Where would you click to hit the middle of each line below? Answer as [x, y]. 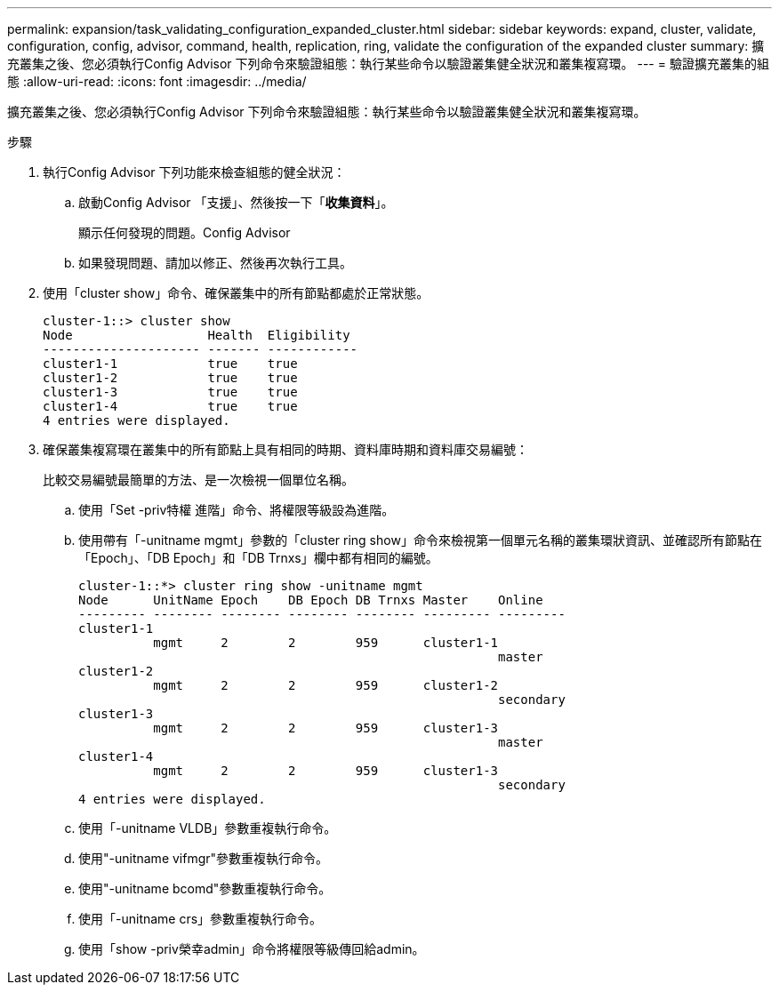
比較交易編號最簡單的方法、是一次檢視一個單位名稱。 [198, 480]
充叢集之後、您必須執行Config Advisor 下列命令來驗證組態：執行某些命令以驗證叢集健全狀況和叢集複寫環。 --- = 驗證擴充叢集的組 [388, 64]
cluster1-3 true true [170, 392]
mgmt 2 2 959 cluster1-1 [326, 643]
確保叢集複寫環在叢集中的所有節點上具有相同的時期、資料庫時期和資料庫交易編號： [285, 449]
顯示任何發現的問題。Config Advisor [185, 232]
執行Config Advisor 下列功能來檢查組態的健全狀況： [194, 172]
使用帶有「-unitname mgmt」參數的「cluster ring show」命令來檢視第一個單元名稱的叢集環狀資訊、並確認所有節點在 [420, 540]
